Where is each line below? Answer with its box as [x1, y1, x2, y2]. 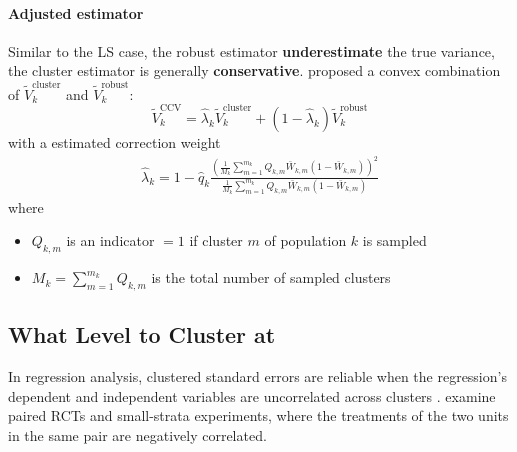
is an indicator [66, 230, 155, 251]
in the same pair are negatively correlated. [8, 424, 267, 445]
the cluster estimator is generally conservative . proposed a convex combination [8, 60, 501, 81]
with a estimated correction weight [8, 132, 221, 153]
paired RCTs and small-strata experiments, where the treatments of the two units [8, 405, 509, 426]
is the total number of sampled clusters [151, 267, 391, 288]
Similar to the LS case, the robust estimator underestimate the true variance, [8, 40, 495, 61]
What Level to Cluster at [8, 319, 276, 350]
